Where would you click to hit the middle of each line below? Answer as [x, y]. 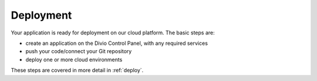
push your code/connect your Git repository [79, 51]
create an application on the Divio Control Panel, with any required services [117, 43]
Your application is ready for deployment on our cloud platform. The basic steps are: [113, 33]
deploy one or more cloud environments [74, 59]
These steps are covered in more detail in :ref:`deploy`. [77, 71]
